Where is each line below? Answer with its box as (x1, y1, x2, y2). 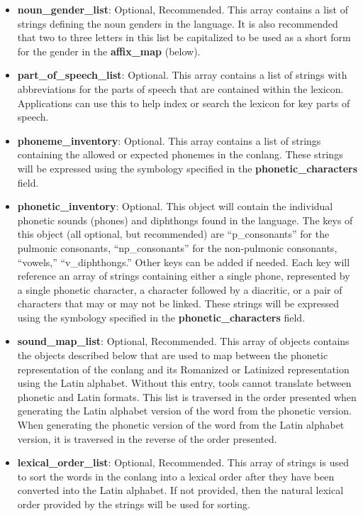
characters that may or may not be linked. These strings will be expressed (17, 296, 340, 311)
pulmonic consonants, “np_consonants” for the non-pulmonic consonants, (17, 240, 337, 255)
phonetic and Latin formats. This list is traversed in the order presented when (17, 389, 357, 404)
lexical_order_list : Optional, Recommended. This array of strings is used (17, 455, 349, 470)
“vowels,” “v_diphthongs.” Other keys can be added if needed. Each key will (17, 254, 350, 269)
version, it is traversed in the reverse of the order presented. (17, 431, 277, 446)
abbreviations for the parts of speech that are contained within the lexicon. (17, 81, 344, 96)
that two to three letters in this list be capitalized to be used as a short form (17, 30, 351, 45)
